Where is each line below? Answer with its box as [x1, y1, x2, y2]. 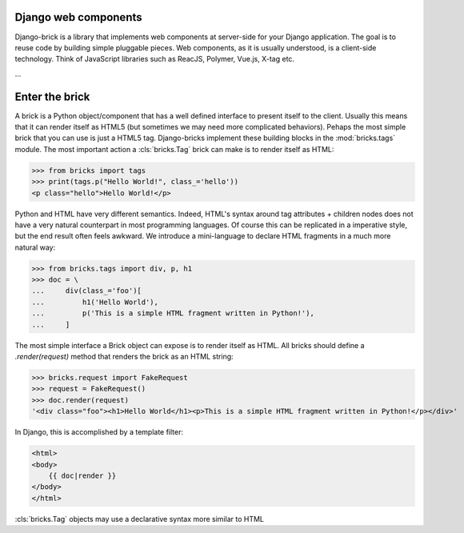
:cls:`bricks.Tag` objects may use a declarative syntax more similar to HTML [14, 514, 264, 523]
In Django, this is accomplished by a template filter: [14, 427, 184, 437]
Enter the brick [14, 90, 90, 103]
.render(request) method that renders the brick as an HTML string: [14, 352, 234, 361]
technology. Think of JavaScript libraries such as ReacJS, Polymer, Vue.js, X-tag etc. [14, 54, 295, 64]
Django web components [14, 10, 142, 24]
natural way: [14, 242, 56, 252]
